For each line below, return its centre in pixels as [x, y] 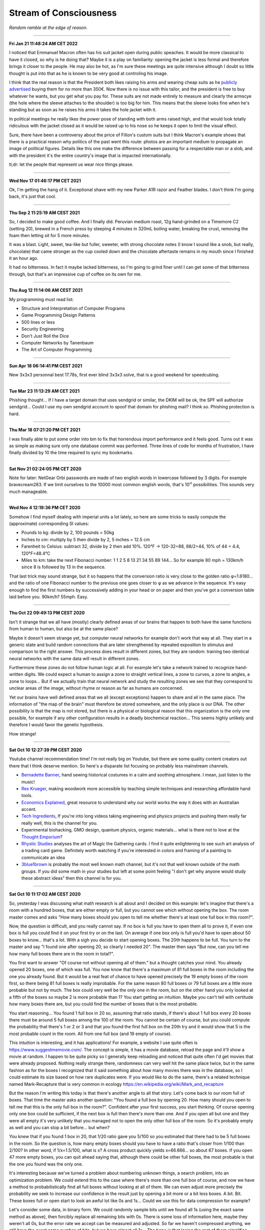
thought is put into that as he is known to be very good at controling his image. [89, 73]
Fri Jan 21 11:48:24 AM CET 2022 [43, 43]
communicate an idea [43, 857]
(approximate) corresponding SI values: [49, 523]
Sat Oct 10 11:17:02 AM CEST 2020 [45, 894]
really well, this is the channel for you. [60, 823]
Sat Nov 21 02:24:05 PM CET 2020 [45, 469]
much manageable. [28, 492]
